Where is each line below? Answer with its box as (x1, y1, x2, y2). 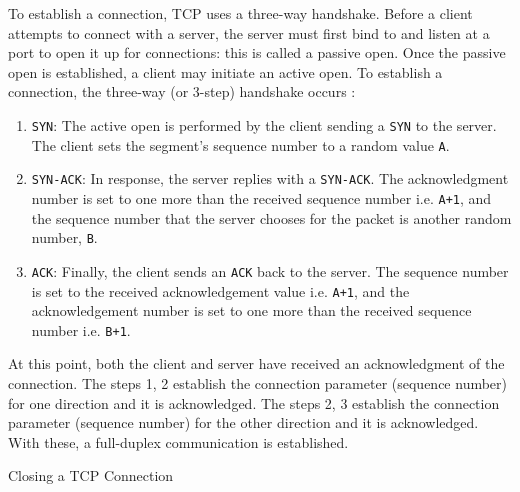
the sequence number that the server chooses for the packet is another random (31, 207, 512, 228)
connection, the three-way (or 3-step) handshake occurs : (8, 81, 356, 102)
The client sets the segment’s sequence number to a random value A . (31, 134, 450, 155)
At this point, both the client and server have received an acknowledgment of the (8, 353, 505, 374)
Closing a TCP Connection (8, 465, 174, 486)
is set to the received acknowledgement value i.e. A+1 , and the (31, 280, 410, 301)
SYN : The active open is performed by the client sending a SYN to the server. (31, 114, 497, 135)
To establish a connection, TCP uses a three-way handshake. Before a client (8, 3, 473, 23)
